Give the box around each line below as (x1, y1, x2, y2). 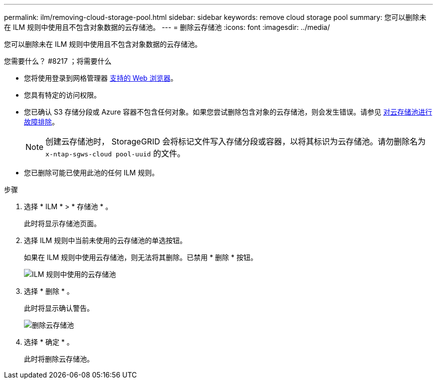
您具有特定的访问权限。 (24, 91, 101, 99)
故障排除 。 (24, 118, 59, 126)
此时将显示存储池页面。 (24, 219, 101, 228)
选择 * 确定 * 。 (24, 338, 74, 346)
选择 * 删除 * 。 (24, 287, 74, 295)
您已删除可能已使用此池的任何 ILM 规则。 (24, 168, 159, 177)
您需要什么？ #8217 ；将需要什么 (4, 57, 112, 65)
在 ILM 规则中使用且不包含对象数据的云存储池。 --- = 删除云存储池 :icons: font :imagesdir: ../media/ (4, 23, 330, 31)
